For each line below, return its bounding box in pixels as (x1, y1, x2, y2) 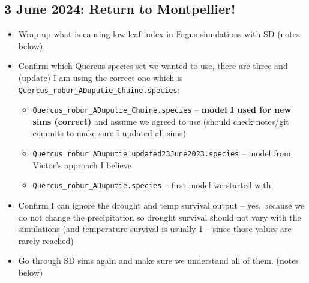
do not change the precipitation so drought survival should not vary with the (18, 210, 301, 223)
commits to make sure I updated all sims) (32, 127, 187, 139)
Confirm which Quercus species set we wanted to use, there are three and (18, 59, 288, 72)
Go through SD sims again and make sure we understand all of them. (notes (18, 254, 299, 267)
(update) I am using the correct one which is (18, 71, 183, 83)
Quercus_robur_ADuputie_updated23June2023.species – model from (32, 147, 291, 159)
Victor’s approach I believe (32, 158, 131, 171)
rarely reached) (18, 234, 74, 246)
